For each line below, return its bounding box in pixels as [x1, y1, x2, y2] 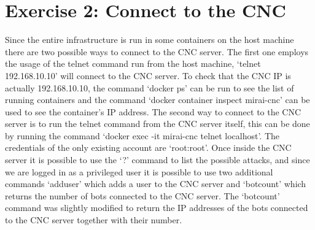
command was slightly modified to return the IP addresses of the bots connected [5, 201, 308, 214]
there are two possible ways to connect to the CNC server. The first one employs [5, 45, 309, 58]
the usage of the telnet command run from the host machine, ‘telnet [5, 57, 261, 70]
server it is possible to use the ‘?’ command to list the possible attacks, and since [5, 153, 310, 166]
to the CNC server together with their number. [5, 213, 182, 226]
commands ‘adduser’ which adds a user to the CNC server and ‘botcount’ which [5, 177, 306, 190]
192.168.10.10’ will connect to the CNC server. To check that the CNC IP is [5, 69, 291, 82]
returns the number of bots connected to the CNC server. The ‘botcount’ [5, 189, 280, 202]
